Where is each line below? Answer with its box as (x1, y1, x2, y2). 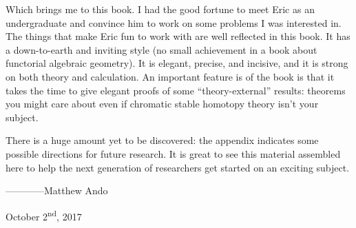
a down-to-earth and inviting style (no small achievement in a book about (6, 42, 317, 56)
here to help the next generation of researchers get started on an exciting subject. (6, 160, 350, 174)
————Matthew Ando (6, 183, 108, 198)
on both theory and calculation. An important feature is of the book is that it (6, 69, 335, 83)
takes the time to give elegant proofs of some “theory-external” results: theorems (6, 83, 346, 97)
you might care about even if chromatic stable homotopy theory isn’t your (6, 96, 319, 111)
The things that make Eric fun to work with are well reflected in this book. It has (6, 29, 350, 43)
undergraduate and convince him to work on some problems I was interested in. (6, 15, 342, 30)
